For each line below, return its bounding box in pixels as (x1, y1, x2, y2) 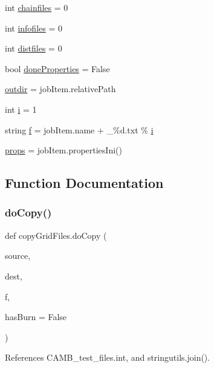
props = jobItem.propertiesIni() (5, 144, 122, 156)
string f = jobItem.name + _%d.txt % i (5, 123, 154, 136)
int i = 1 (5, 102, 37, 115)
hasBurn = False (5, 310, 67, 323)
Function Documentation (5, 173, 164, 192)
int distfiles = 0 (5, 42, 62, 55)
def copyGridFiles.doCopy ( (5, 229, 107, 241)
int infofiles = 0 (5, 21, 62, 34)
